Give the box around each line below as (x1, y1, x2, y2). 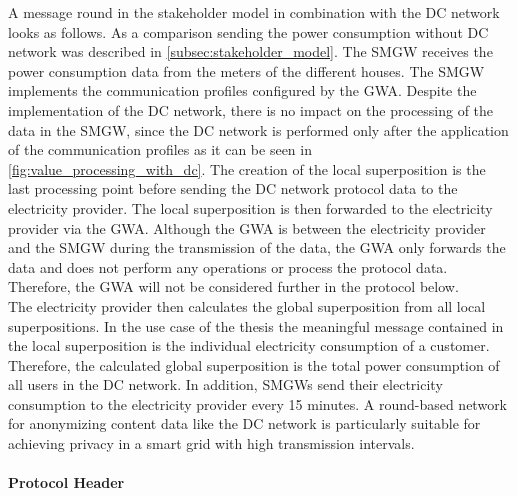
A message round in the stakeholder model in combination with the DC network (8, 2, 500, 22)
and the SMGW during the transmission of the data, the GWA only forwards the (8, 237, 506, 258)
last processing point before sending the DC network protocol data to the (8, 178, 458, 199)
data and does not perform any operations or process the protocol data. (8, 256, 448, 277)
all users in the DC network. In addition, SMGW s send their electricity (8, 374, 443, 395)
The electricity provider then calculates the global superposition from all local (8, 295, 486, 316)
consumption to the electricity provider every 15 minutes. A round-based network (8, 393, 508, 414)
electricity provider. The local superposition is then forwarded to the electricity (8, 197, 493, 218)
